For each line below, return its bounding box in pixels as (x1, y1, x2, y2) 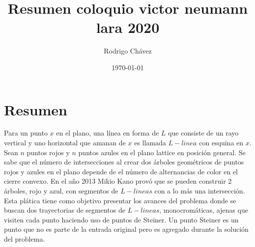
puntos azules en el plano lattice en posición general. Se (78, 147, 246, 157)
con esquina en (199, 137, 244, 148)
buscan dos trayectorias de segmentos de (4, 205, 125, 215)
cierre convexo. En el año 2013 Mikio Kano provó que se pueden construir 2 (4, 176, 232, 186)
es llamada (134, 137, 166, 148)
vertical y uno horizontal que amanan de (4, 137, 126, 148)
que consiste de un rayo (168, 128, 239, 138)
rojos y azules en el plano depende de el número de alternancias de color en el (4, 166, 238, 176)
